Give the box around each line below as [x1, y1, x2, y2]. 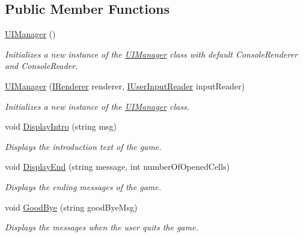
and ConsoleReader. [5, 59, 78, 72]
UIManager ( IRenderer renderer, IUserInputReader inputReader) [5, 79, 245, 92]
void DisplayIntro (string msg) [5, 120, 117, 133]
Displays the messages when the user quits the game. [5, 221, 198, 233]
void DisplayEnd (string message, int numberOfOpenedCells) [5, 160, 230, 173]
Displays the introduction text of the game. [5, 140, 162, 152]
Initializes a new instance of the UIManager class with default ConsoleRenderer [5, 47, 298, 60]
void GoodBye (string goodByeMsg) [5, 200, 138, 213]
